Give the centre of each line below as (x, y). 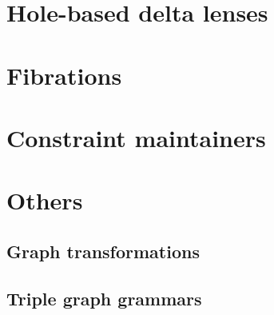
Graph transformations (103, 251)
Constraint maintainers (136, 137)
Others (45, 200)
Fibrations (64, 75)
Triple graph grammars (104, 298)
